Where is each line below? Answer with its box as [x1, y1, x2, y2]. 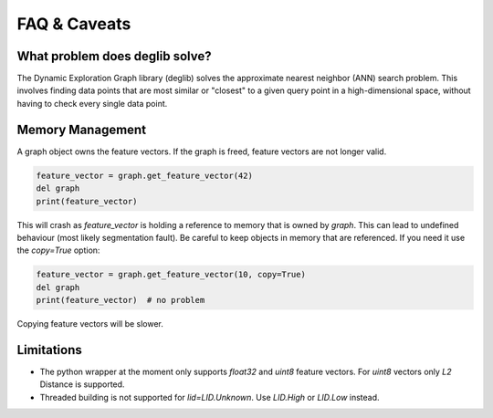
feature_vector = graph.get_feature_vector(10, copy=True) [36, 269, 306, 280]
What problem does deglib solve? [16, 48, 212, 64]
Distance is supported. [39, 379, 125, 390]
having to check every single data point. [16, 98, 168, 109]
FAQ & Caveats [16, 14, 131, 34]
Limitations [16, 342, 82, 358]
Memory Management [16, 121, 146, 137]
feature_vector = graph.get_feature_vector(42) [36, 170, 253, 181]
